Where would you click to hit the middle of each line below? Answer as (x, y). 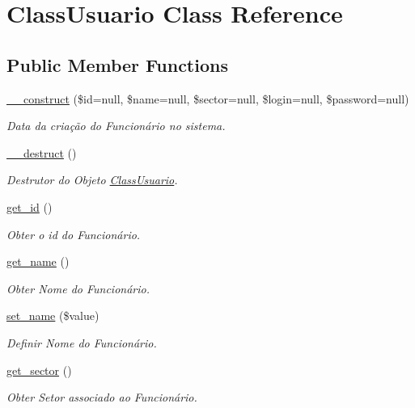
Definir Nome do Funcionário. (82, 342)
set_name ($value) (53, 315)
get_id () (30, 206)
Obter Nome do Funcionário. (78, 288)
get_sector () (39, 370)
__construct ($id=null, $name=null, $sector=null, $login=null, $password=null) (208, 98)
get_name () (38, 261)
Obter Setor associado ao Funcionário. (102, 397)
